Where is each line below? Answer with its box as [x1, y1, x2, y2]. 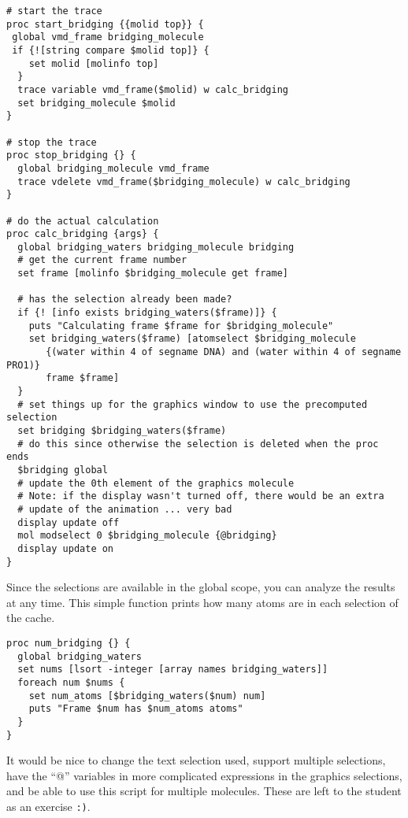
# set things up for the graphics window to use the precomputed [17, 398, 368, 410]
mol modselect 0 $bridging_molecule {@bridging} [17, 530, 277, 542]
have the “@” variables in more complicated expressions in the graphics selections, [6, 767, 402, 783]
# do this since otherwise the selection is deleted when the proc [17, 438, 379, 450]
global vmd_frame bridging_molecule [12, 31, 204, 43]
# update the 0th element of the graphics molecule [17, 477, 295, 489]
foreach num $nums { [17, 676, 125, 688]
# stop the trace [6, 136, 97, 148]
